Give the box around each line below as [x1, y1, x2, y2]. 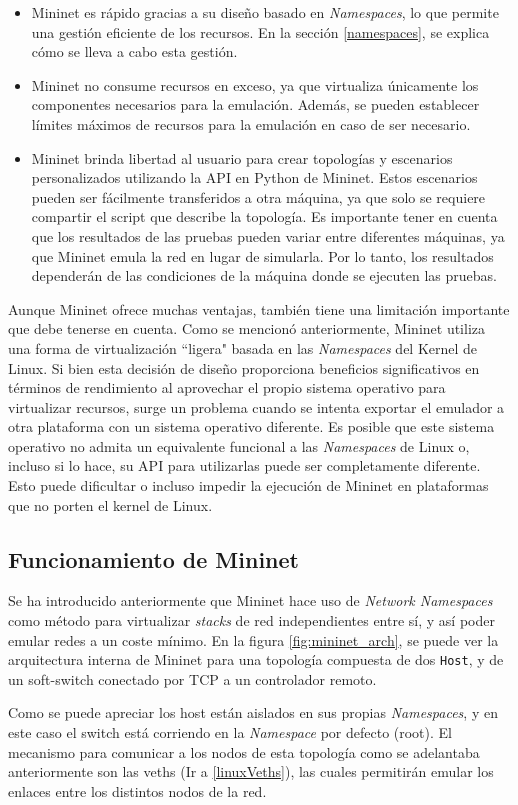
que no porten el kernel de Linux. [8, 494, 213, 515]
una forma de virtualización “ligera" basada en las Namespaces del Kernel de [8, 337, 478, 358]
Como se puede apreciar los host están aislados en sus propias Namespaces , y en [8, 702, 498, 723]
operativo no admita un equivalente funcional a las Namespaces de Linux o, [8, 435, 470, 456]
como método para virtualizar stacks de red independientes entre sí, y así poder [8, 610, 495, 631]
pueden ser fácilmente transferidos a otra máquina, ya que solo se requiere [31, 186, 486, 207]
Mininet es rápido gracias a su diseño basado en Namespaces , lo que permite [31, 2, 499, 22]
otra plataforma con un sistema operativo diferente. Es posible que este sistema [8, 416, 495, 437]
